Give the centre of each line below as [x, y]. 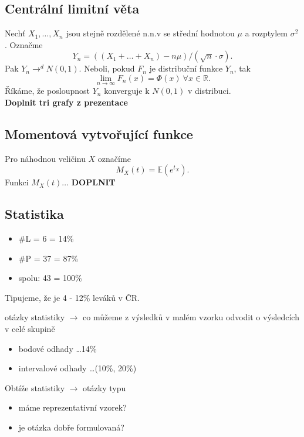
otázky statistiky [35, 317]
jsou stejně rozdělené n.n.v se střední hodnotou [150, 33]
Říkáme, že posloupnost [48, 91]
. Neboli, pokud [107, 68]
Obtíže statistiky [35, 387]
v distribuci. [209, 91]
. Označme [24, 44]
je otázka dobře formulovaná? [71, 427]
